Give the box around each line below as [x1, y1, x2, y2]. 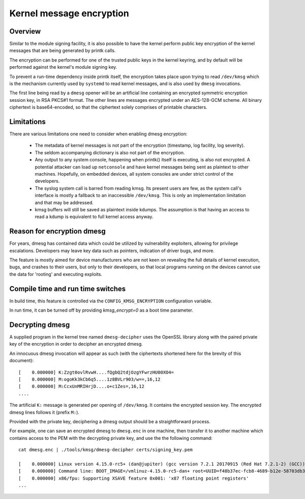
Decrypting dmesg [9, 320, 70, 329]
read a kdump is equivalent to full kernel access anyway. [35, 214, 154, 220]
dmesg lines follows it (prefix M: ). [9, 409, 80, 415]
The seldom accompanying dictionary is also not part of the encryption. [35, 149, 185, 155]
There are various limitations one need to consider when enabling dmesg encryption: [9, 131, 188, 137]
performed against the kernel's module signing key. [9, 64, 117, 70]
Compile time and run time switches [9, 284, 126, 293]
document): [9, 357, 34, 364]
